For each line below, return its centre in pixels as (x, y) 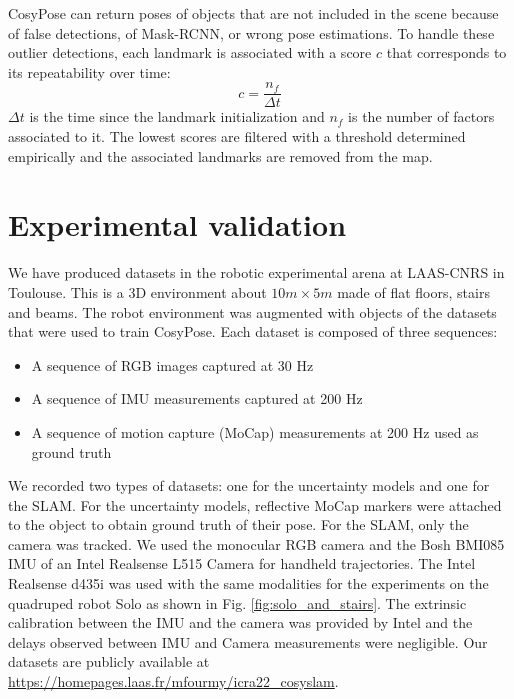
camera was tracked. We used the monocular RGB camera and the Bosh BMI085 (256, 543)
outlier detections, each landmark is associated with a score (190, 52)
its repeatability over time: (89, 71)
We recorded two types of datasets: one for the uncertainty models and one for (249, 485)
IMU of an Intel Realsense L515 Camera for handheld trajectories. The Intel (242, 563)
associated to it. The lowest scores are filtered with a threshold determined (237, 136)
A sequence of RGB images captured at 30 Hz (172, 364)
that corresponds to (446, 52)
